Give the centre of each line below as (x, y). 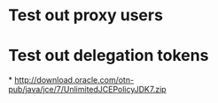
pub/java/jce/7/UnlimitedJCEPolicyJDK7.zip (87, 90)
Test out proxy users (86, 15)
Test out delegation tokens (109, 56)
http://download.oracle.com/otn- (74, 80)
